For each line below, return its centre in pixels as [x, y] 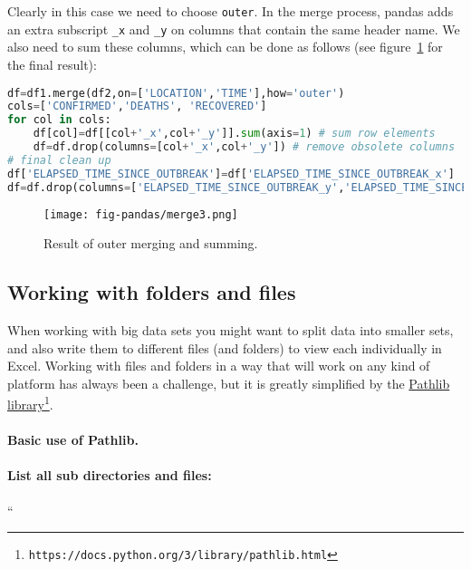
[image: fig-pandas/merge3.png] [141, 214]
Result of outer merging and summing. [151, 243]
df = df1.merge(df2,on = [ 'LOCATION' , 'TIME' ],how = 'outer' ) [176, 93]
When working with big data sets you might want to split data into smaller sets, [231, 329]
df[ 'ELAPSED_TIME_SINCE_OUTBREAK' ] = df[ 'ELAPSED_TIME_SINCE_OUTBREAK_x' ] [231, 174]
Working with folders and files [152, 292]
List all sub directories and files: [110, 475]
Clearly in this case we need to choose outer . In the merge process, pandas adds [231, 11]
